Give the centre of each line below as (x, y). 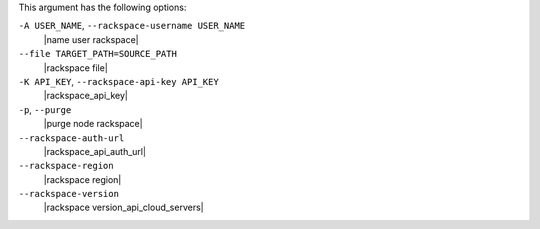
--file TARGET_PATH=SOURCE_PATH (97, 54)
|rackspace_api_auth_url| (95, 151)
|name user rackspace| (91, 39)
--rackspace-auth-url (71, 138)
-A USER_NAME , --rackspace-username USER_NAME (132, 26)
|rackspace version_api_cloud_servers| (123, 207)
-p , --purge (45, 109)
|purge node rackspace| (93, 124)
